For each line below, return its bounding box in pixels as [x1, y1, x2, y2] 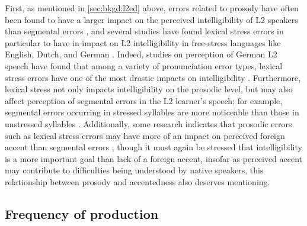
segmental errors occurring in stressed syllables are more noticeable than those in [5, 106, 299, 118]
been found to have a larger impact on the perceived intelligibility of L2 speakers [5, 13, 298, 25]
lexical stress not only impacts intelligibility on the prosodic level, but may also [5, 83, 293, 95]
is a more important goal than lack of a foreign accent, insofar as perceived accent [5, 152, 303, 164]
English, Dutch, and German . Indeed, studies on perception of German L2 [5, 48, 277, 60]
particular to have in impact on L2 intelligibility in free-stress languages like [5, 36, 281, 49]
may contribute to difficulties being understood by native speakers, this [5, 164, 264, 176]
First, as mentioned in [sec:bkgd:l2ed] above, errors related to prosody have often [5, 2, 299, 14]
